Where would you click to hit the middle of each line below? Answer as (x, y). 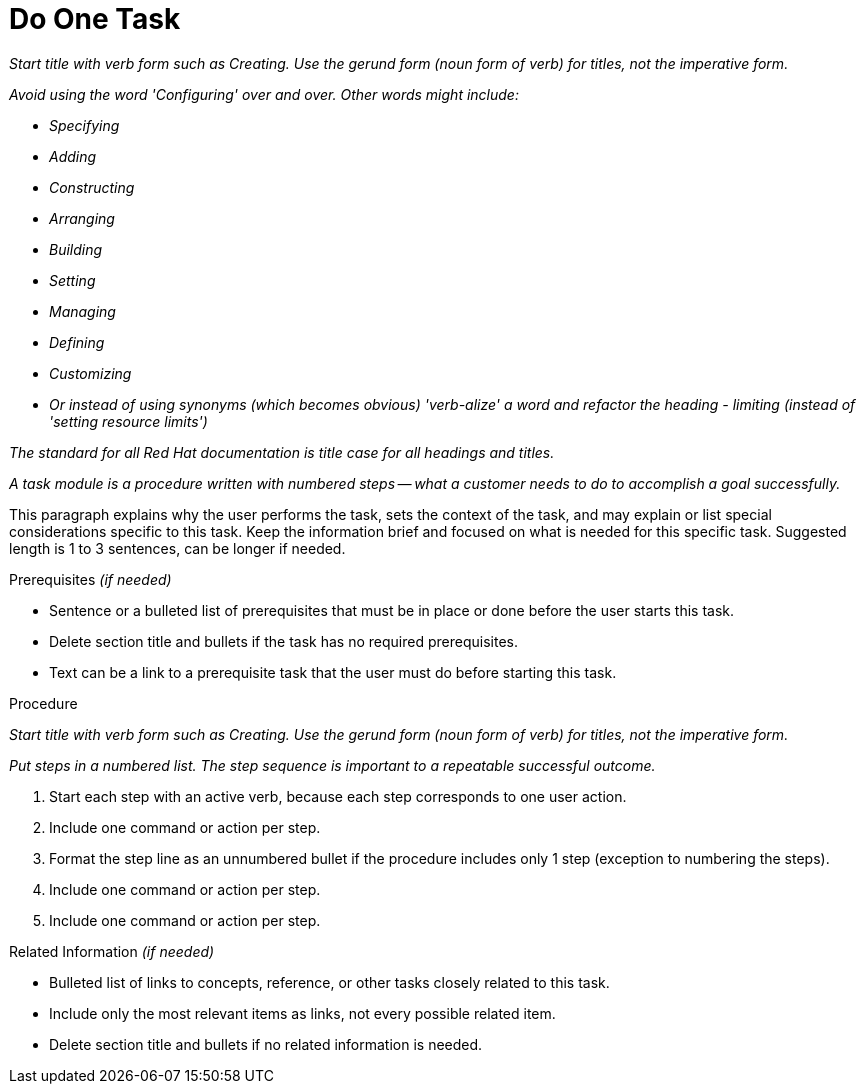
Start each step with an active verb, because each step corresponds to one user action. (338, 796)
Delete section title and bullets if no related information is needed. (266, 1044)
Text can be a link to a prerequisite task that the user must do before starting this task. (333, 672)
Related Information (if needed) (112, 951)
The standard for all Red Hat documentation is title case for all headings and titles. (282, 452)
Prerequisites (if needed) (90, 579)
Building (76, 249)
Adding (73, 156)
